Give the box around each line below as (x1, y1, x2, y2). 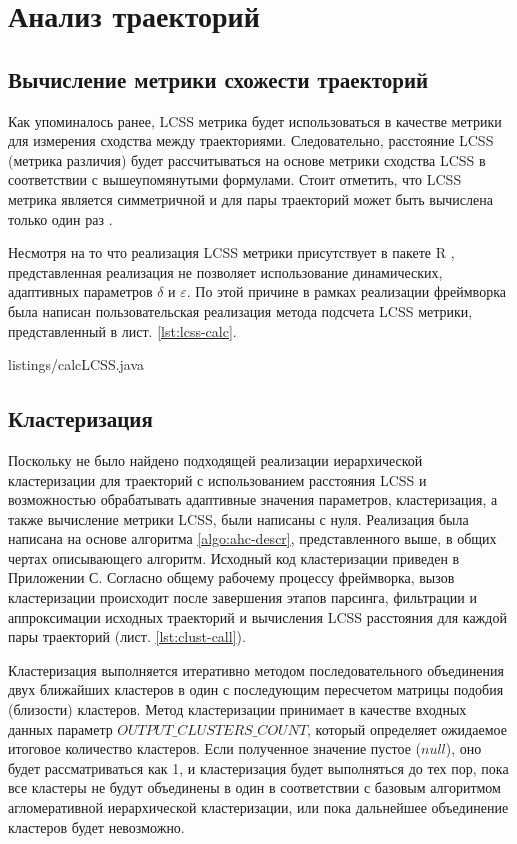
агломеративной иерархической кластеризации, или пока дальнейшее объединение (8, 797, 509, 817)
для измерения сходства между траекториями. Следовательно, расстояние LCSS (8, 130, 494, 151)
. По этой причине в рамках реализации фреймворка (186, 281, 506, 302)
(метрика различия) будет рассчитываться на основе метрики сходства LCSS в (8, 149, 486, 170)
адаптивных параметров (8, 281, 153, 302)
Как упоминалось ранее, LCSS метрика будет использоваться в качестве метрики (8, 110, 502, 131)
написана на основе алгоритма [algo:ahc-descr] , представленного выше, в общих (8, 528, 497, 549)
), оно (445, 738, 482, 759)
